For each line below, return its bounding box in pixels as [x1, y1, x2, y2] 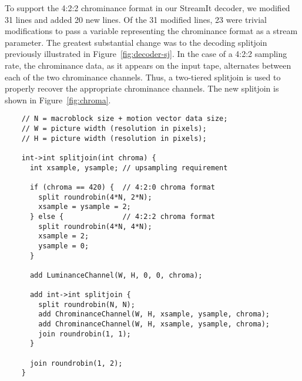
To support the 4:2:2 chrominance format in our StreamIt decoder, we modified [5, 2, 290, 14]
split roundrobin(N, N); [38, 300, 135, 309]
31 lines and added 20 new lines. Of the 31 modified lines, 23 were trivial [5, 13, 267, 25]
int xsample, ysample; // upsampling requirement [29, 163, 228, 172]
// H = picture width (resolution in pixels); [21, 134, 207, 143]
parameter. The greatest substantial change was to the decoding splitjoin [5, 36, 267, 48]
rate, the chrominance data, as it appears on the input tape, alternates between [5, 59, 291, 71]
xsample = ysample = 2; [38, 203, 131, 211]
